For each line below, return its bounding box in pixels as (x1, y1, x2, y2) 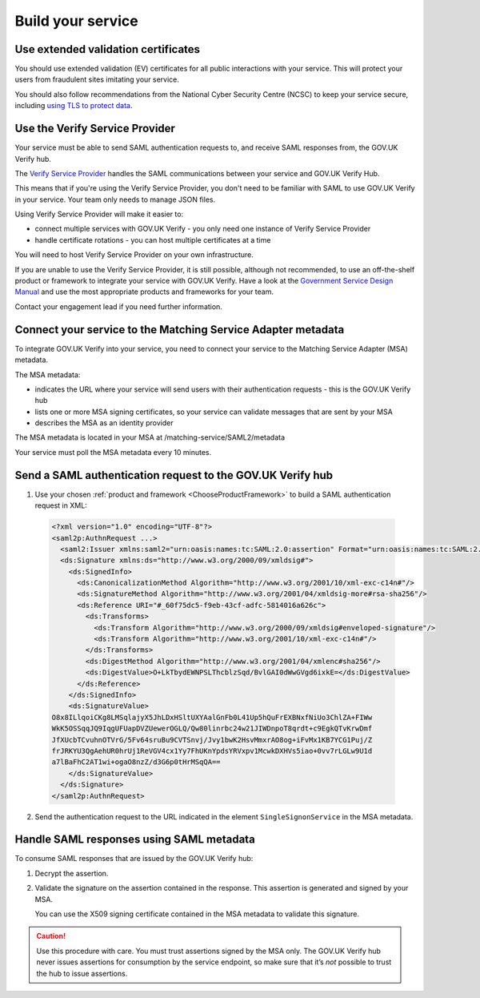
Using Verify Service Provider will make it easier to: (14, 209, 184, 219)
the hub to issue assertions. (36, 968, 128, 978)
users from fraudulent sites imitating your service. (14, 74, 180, 84)
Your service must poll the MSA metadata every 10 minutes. (14, 447, 212, 457)
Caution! (36, 932, 66, 941)
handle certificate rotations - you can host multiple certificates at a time (34, 235, 271, 244)
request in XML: (34, 501, 87, 510)
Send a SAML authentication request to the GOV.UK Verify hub (14, 469, 334, 482)
